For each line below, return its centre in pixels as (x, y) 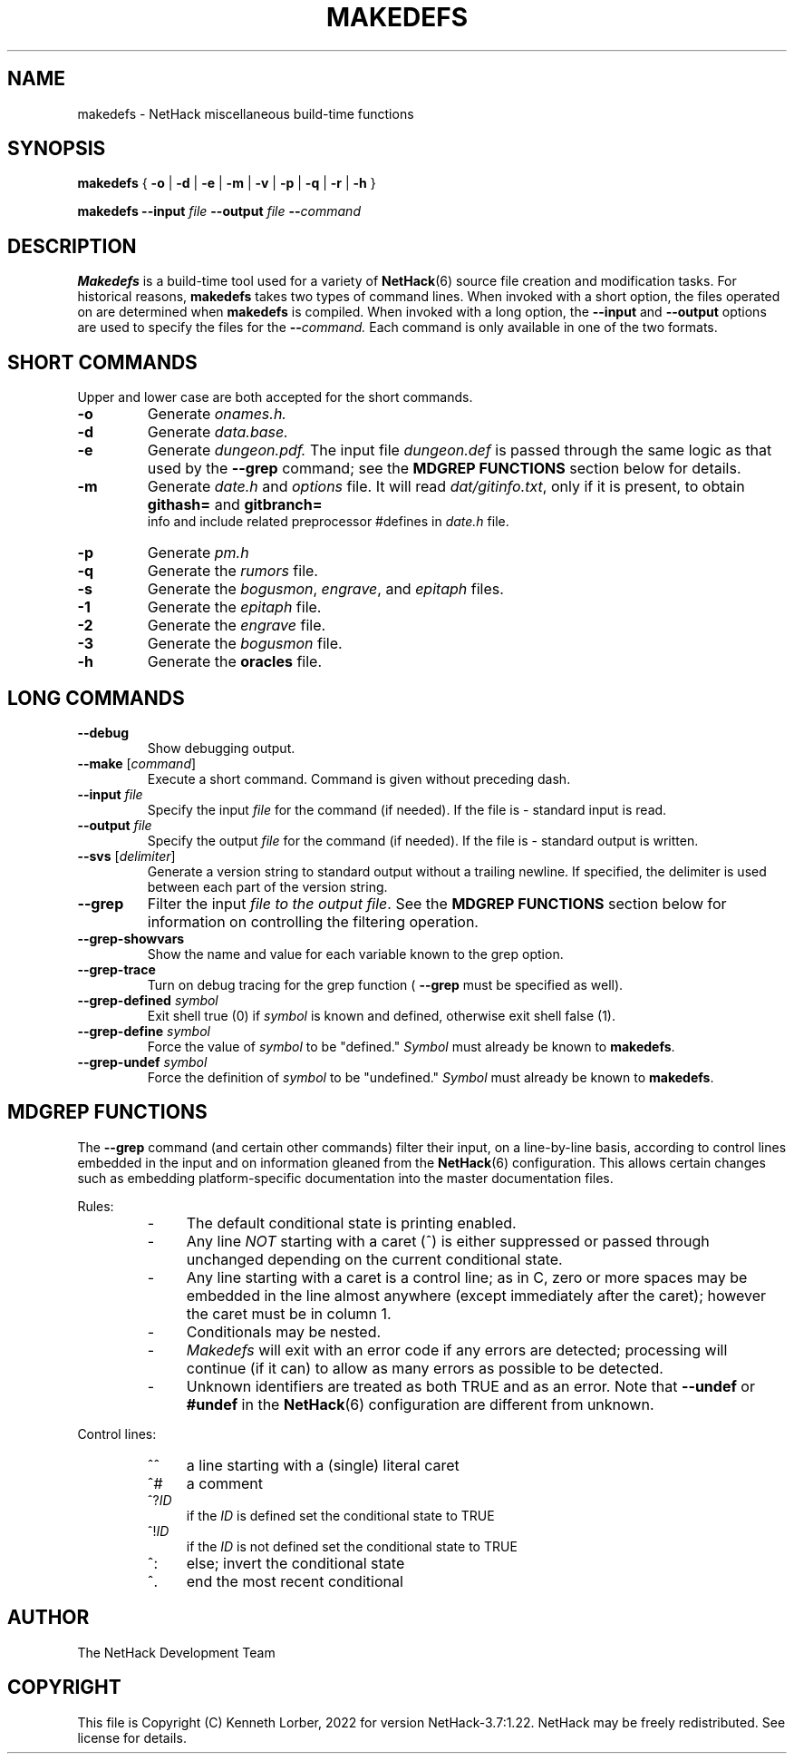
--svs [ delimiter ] (126, 856)
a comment (225, 1483)
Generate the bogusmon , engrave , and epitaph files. (325, 589)
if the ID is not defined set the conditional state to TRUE (352, 1546)
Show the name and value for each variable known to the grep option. (355, 954)
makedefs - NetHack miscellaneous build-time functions (246, 113)
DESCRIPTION (72, 246)
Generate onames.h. (217, 414)
